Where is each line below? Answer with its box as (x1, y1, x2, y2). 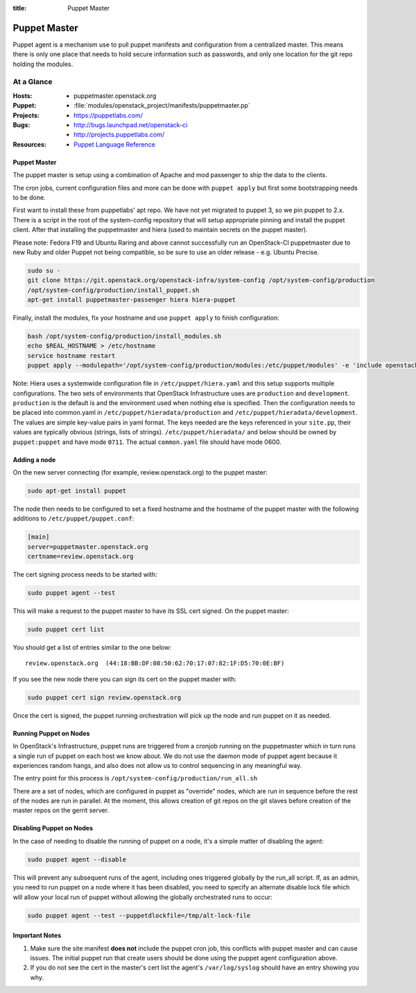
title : (12, 4, 27, 12)
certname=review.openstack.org (27, 552, 135, 561)
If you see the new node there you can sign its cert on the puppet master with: (12, 675, 237, 683)
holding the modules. (12, 60, 73, 68)
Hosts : (12, 91, 33, 100)
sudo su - (27, 266, 61, 274)
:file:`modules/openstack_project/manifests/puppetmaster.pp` (73, 101, 251, 110)
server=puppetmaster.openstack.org (27, 543, 148, 550)
